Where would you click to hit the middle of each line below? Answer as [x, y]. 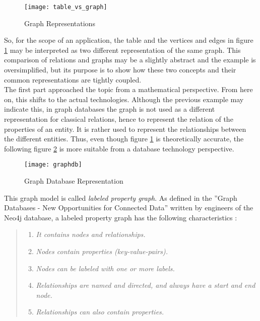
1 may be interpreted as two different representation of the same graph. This [122, 50]
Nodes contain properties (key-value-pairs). [102, 251]
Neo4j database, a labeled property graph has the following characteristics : [121, 217]
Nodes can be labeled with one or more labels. [105, 268]
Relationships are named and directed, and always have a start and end [146, 285]
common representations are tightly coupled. [73, 79]
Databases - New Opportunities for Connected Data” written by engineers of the [129, 208]
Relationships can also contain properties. [100, 312]
